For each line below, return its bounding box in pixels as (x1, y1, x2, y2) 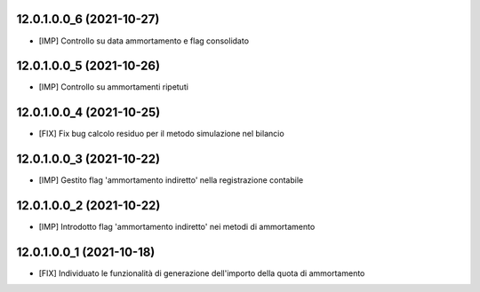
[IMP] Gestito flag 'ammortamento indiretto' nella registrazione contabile (38, 175, 304, 185)
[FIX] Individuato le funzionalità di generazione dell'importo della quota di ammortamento (38, 268, 365, 279)
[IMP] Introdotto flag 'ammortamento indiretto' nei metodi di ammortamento (38, 222, 316, 233)
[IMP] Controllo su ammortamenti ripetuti (38, 82, 188, 92)
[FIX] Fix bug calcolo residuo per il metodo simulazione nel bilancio (38, 129, 284, 139)
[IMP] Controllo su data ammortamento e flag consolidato (38, 36, 249, 46)
